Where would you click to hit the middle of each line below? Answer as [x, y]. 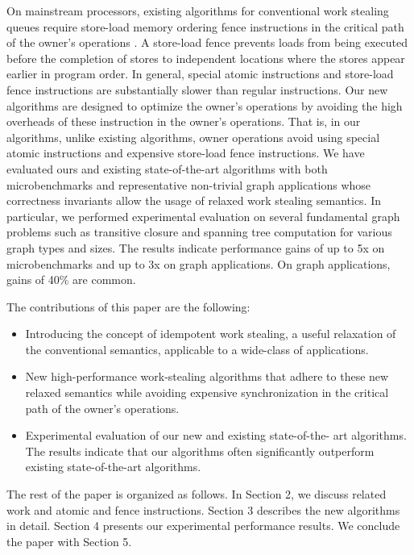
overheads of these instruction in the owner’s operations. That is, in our [184, 121]
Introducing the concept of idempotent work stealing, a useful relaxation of [211, 334]
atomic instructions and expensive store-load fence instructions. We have [186, 153]
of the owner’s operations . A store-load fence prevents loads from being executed [207, 42]
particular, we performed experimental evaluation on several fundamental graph [203, 216]
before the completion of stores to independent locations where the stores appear [206, 58]
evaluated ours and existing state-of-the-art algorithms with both [167, 168]
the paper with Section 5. [69, 541]
